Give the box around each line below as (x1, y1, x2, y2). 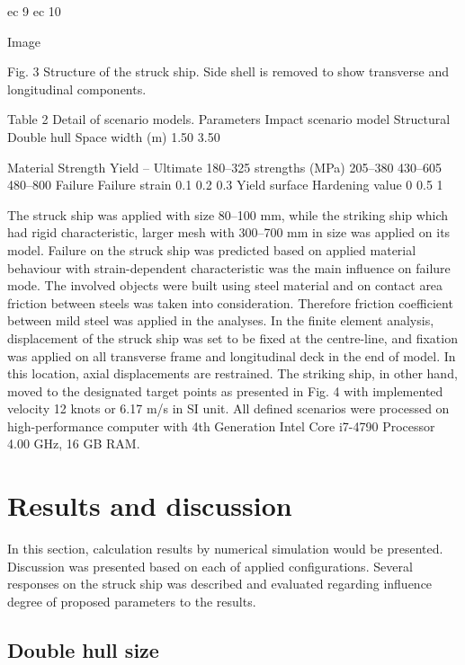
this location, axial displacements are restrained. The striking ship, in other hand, (7, 364, 458, 383)
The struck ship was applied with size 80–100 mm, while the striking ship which (7, 205, 449, 224)
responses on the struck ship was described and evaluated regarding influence (7, 574, 433, 593)
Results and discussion (7, 487, 292, 524)
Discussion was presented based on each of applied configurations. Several (7, 556, 413, 575)
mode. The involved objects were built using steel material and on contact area (7, 276, 443, 295)
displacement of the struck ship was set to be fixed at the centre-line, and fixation (7, 328, 458, 347)
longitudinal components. (7, 79, 147, 98)
